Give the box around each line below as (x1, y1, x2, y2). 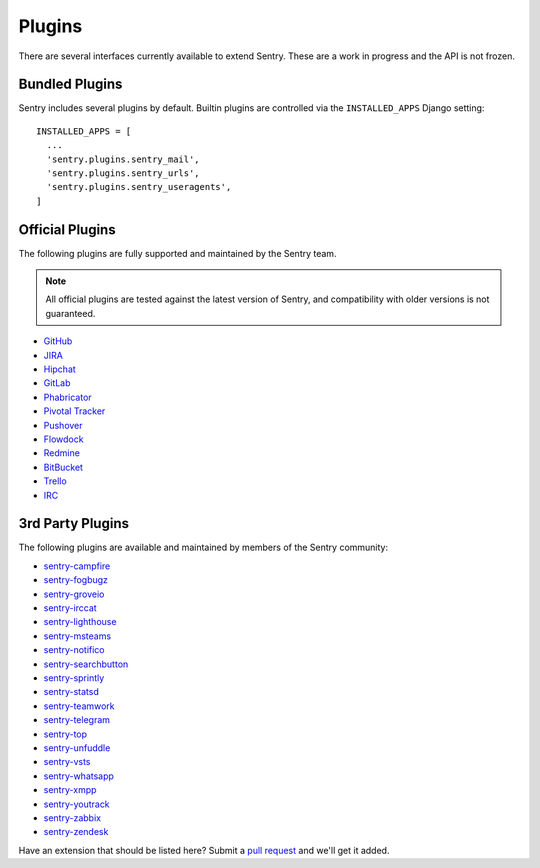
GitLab (43, 377, 71, 389)
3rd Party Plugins (18, 515, 130, 532)
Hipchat (43, 363, 77, 375)
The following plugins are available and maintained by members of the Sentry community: (18, 541, 389, 554)
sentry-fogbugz (43, 574, 109, 586)
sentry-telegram (43, 714, 110, 726)
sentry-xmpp (43, 784, 97, 796)
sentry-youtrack (43, 798, 110, 810)
